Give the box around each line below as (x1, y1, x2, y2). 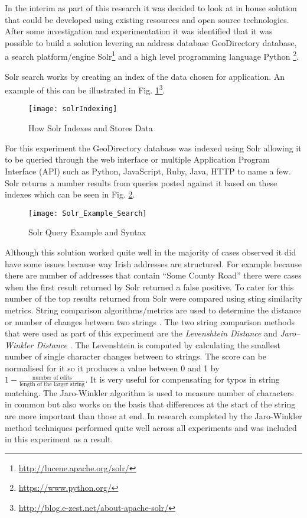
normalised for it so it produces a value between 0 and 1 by (5, 361, 220, 374)
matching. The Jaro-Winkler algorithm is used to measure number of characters (5, 386, 294, 399)
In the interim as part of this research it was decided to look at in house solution (5, 2, 297, 14)
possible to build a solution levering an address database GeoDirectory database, (5, 36, 297, 48)
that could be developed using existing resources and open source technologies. (5, 13, 289, 25)
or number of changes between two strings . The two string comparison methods (5, 315, 295, 328)
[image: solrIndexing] (28, 105, 117, 114)
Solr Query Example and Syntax (28, 226, 146, 238)
